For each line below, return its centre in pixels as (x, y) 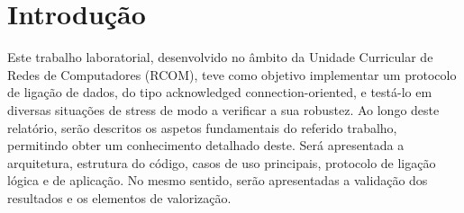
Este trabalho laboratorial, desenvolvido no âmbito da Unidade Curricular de (220, 57)
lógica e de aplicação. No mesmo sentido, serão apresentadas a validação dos (218, 180)
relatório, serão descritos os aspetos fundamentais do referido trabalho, (202, 127)
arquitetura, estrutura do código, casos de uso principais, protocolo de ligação (222, 162)
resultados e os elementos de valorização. (119, 197)
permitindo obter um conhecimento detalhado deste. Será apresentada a (206, 145)
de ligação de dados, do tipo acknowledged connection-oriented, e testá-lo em (220, 92)
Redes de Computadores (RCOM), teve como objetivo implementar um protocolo (232, 74)
